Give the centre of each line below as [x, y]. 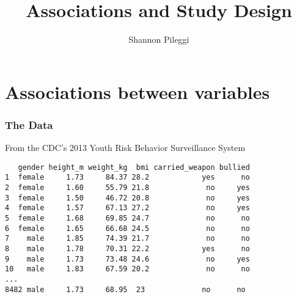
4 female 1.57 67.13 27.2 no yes [127, 208]
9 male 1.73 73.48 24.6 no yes [127, 259]
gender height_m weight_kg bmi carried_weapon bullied [134, 167]
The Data [29, 124]
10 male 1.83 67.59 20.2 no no [127, 269]
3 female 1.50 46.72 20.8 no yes [127, 198]
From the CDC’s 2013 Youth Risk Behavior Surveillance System [125, 148]
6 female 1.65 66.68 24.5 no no [127, 228]
